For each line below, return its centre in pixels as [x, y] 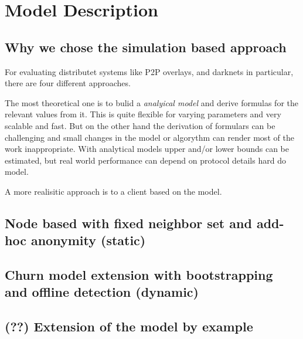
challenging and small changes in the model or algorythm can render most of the [149, 137]
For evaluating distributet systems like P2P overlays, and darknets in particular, [149, 71]
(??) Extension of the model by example [129, 326]
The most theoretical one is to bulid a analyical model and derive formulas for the [151, 102]
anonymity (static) [88, 240]
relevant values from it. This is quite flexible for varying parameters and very [143, 114]
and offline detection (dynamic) [102, 292]
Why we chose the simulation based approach [146, 47]
